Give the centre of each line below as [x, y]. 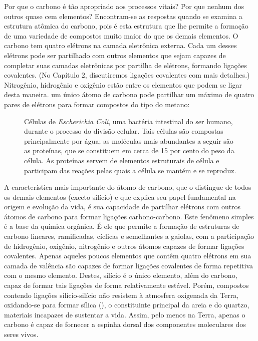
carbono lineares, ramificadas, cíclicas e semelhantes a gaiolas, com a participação [129, 236]
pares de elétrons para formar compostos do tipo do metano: [97, 104]
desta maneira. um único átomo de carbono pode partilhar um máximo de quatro [129, 94]
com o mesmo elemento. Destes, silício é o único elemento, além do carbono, [121, 275]
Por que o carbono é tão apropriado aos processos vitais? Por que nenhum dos [124, 6]
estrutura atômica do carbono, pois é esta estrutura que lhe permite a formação [126, 26]
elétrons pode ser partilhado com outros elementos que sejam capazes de [115, 55]
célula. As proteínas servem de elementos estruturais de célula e [122, 160]
